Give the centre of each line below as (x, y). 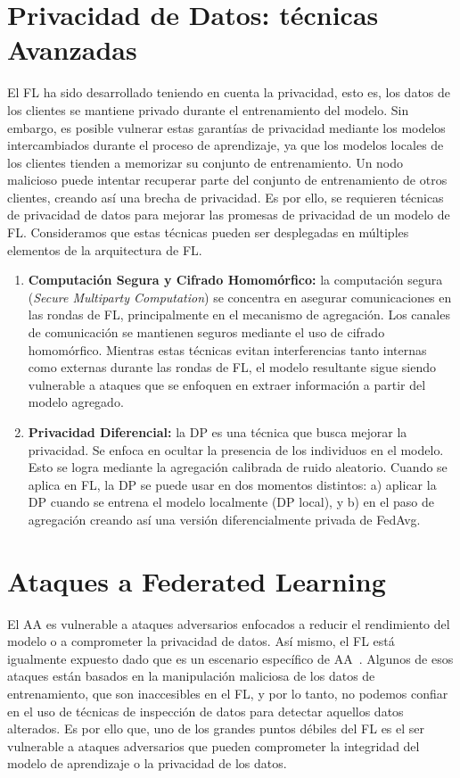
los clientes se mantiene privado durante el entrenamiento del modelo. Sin (208, 109)
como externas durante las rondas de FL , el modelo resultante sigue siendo (232, 367)
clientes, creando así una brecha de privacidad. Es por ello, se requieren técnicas (226, 197)
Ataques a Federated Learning (197, 580)
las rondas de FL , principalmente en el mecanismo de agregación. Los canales (239, 315)
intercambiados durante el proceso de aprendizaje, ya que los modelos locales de (226, 145)
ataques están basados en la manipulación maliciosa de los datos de (191, 676)
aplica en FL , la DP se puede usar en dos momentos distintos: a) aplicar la (232, 484)
